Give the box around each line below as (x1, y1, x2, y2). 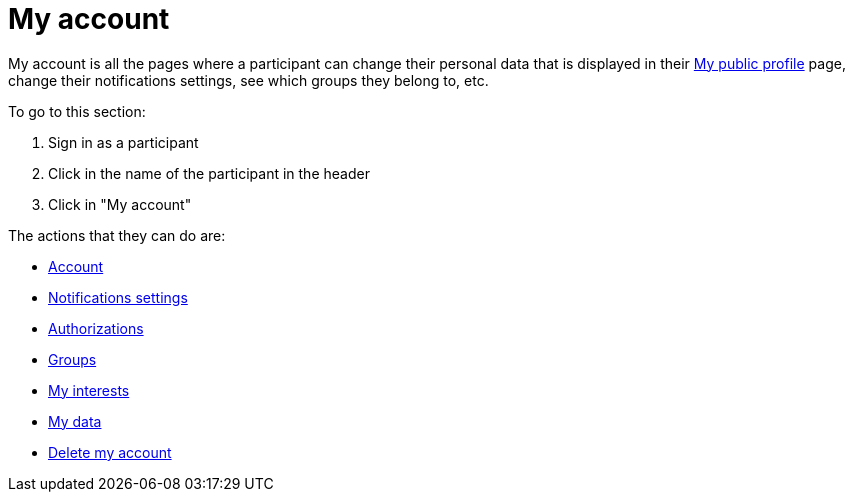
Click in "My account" (48, 195, 192, 213)
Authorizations (48, 319, 144, 337)
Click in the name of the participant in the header (48, 164, 370, 182)
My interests (48, 381, 130, 399)
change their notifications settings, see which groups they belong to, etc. (8, 71, 489, 89)
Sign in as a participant (48, 133, 199, 151)
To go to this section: (8, 102, 146, 120)
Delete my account (48, 443, 172, 461)
